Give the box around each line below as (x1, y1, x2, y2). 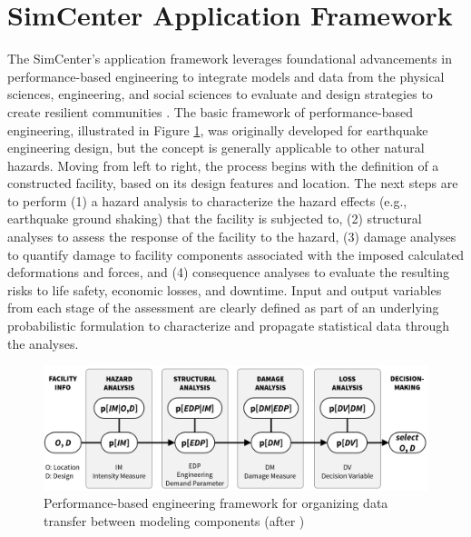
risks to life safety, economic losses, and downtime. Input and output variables (7, 280, 442, 299)
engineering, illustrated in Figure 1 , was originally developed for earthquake (7, 120, 428, 139)
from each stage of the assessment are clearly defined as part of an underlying (7, 298, 439, 317)
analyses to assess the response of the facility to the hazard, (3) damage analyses (7, 227, 456, 246)
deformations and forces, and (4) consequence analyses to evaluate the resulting (7, 263, 450, 282)
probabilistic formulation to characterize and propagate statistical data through (7, 316, 450, 335)
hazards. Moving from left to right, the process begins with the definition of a (7, 155, 439, 174)
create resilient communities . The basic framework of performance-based (7, 102, 413, 121)
